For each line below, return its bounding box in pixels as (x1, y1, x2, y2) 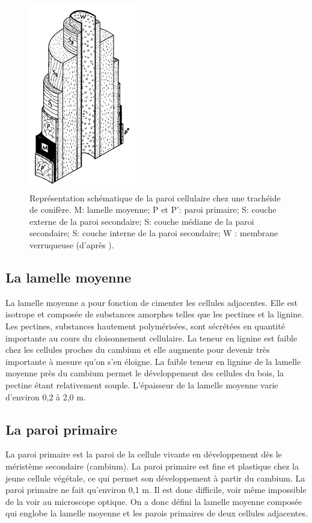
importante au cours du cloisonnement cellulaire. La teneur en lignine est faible (5, 331, 298, 344)
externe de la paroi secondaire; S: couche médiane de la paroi (29, 215, 254, 227)
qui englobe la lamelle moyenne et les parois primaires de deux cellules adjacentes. (5, 507, 308, 519)
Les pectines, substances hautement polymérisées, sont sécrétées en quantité (5, 319, 285, 332)
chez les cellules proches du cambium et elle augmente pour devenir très (5, 343, 270, 356)
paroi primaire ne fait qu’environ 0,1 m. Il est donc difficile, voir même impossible (5, 483, 307, 496)
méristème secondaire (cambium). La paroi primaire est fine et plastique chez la (5, 459, 299, 472)
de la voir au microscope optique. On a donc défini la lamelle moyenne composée (5, 495, 302, 507)
